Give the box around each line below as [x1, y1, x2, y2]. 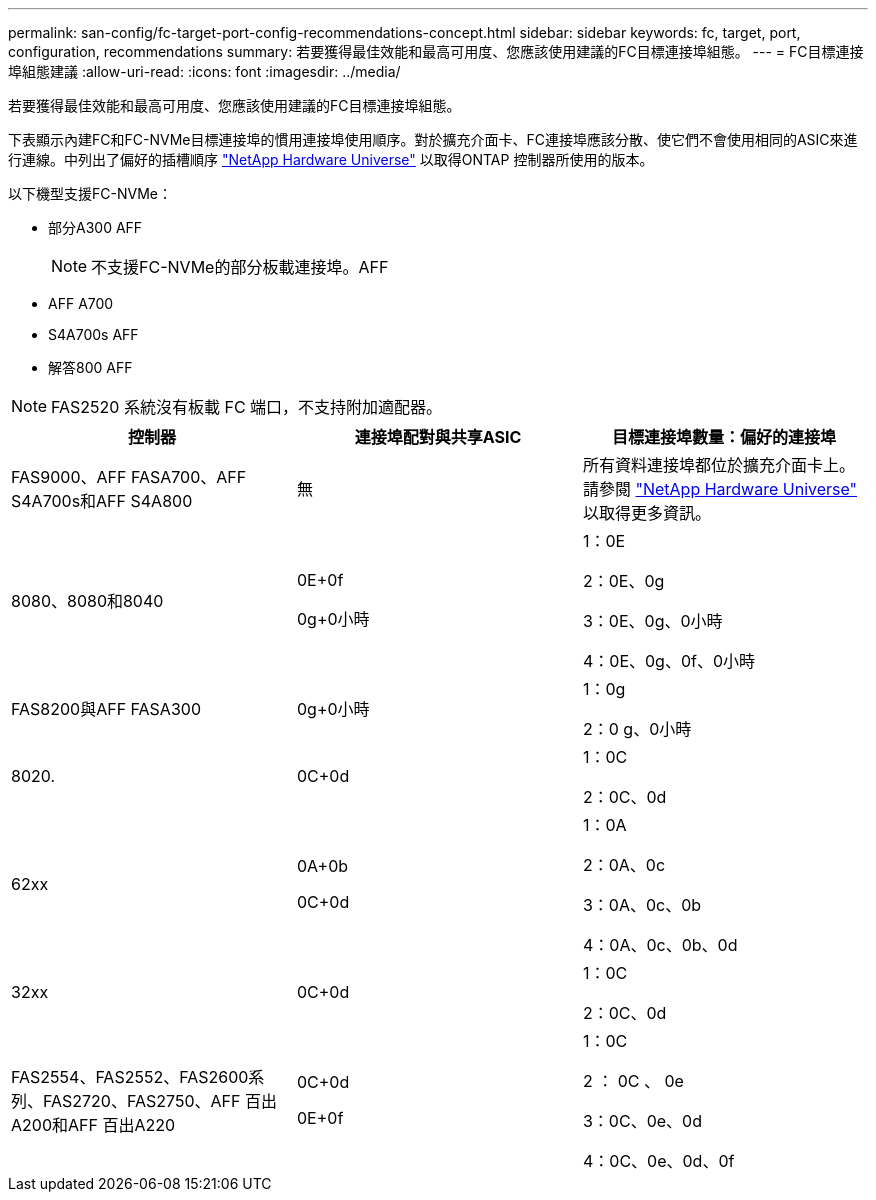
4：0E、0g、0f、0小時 [582, 651, 756, 671]
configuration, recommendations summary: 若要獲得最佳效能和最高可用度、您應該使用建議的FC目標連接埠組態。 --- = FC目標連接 [8, 43, 864, 60]
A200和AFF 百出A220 [11, 1115, 176, 1135]
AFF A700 [48, 295, 114, 312]
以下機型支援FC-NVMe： [8, 185, 172, 202]
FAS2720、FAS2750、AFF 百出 [43, 1091, 277, 1111]
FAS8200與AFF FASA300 [11, 699, 201, 719]
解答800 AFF [48, 359, 133, 376]
